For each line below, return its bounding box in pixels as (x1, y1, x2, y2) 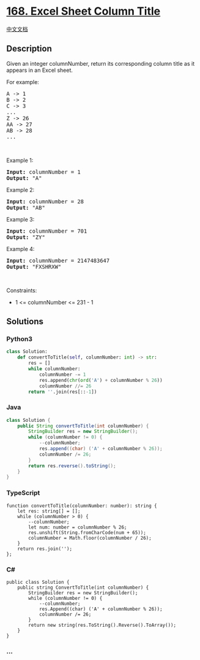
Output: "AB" (6, 204, 46, 211)
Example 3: (6, 215, 35, 223)
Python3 (6, 335, 32, 343)
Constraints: (6, 287, 37, 294)
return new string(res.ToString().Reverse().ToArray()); (28, 622, 176, 628)
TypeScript (6, 489, 40, 497)
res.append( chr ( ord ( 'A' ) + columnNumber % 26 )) (39, 377, 163, 383)
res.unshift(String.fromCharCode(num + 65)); (28, 529, 147, 535)
